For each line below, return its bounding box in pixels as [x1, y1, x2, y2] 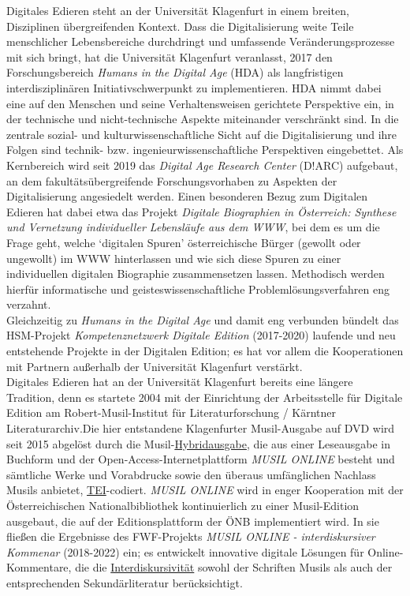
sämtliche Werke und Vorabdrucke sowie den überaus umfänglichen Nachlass [6, 466, 376, 482]
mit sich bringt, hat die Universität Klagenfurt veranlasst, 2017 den [6, 48, 333, 65]
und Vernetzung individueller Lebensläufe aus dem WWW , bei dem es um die [6, 219, 380, 235]
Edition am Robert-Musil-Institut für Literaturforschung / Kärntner [6, 404, 337, 421]
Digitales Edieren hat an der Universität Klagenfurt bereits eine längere [6, 373, 353, 390]
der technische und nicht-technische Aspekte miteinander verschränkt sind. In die [6, 111, 399, 127]
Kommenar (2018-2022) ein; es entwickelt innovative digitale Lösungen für [6, 543, 364, 560]
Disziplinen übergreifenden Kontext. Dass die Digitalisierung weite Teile [6, 17, 354, 34]
